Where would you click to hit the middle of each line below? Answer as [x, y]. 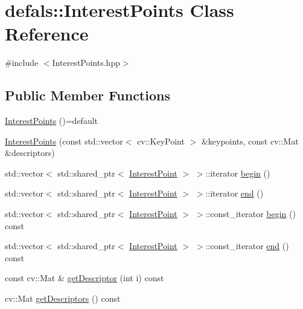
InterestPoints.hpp [86, 63]
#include [22, 63]
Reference [47, 34]
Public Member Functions [88, 95]
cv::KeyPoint [161, 141]
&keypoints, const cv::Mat [250, 141]
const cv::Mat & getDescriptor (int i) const [85, 278]
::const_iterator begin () [250, 214]
